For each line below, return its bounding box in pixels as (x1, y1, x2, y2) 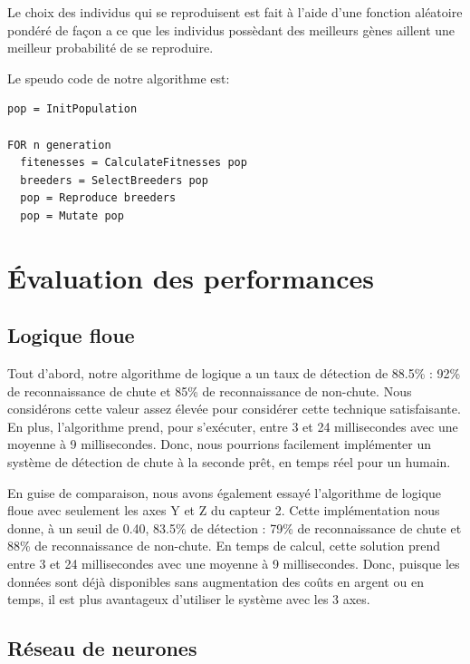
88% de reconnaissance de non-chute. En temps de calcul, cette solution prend (7, 536, 441, 555)
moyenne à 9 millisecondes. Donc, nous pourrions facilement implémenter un (7, 435, 432, 454)
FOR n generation (7, 138, 111, 151)
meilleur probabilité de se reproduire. (7, 38, 214, 57)
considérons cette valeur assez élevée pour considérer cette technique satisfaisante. (7, 399, 461, 418)
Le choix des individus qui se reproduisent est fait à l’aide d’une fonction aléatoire (7, 3, 463, 21)
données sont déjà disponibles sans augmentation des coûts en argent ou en (7, 571, 424, 591)
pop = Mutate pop (20, 209, 124, 222)
